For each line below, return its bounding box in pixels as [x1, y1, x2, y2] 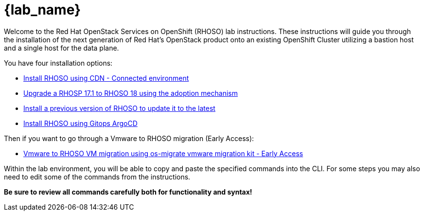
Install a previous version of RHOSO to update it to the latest [23, 104, 215, 112]
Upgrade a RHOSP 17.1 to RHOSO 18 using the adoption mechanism [23, 89, 238, 97]
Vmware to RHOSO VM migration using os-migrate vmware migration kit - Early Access [23, 149, 303, 158]
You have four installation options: [4, 58, 113, 67]
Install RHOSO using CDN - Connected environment [23, 73, 189, 82]
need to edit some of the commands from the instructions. [4, 172, 191, 181]
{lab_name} [4, 1, 81, 18]
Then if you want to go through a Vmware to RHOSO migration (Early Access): [4, 134, 254, 143]
